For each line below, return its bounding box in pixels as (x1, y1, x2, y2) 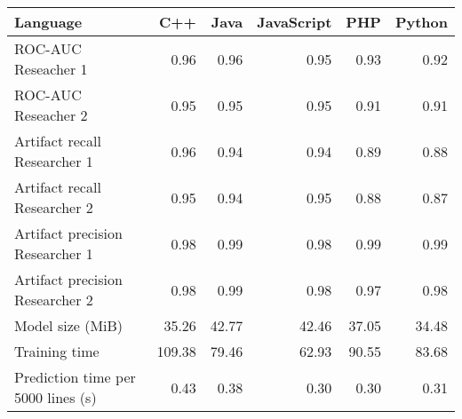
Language (14, 12, 83, 32)
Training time (14, 341, 100, 361)
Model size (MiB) (14, 315, 123, 336)
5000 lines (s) (14, 387, 97, 407)
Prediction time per (14, 367, 136, 387)
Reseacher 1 (14, 59, 88, 79)
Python (394, 12, 448, 32)
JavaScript (257, 12, 332, 32)
